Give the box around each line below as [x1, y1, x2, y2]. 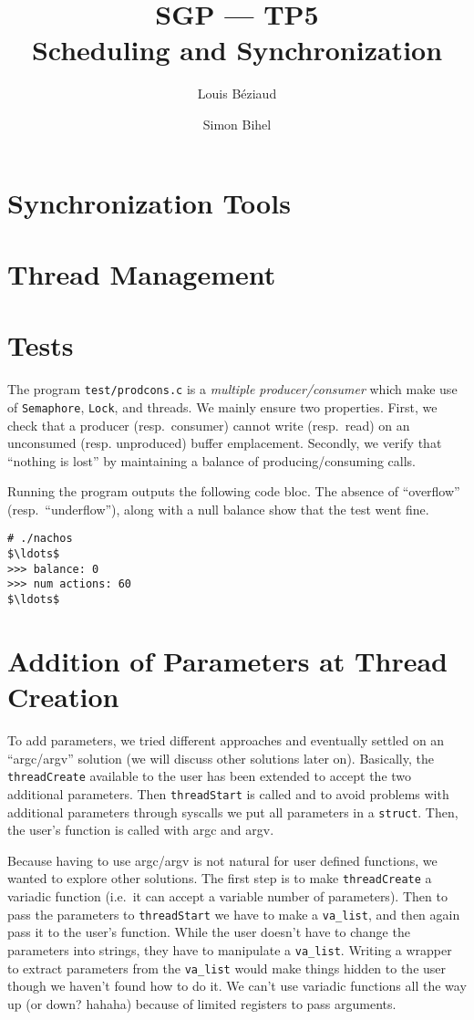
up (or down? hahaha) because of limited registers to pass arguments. [7, 994, 397, 1013]
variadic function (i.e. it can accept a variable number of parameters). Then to [7, 887, 448, 906]
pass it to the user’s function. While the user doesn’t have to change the [7, 922, 410, 942]
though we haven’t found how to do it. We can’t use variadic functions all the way [7, 976, 467, 995]
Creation [7, 678, 119, 715]
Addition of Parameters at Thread [7, 641, 448, 679]
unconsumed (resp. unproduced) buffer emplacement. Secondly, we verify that [7, 433, 442, 453]
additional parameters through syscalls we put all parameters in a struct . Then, [7, 802, 459, 821]
